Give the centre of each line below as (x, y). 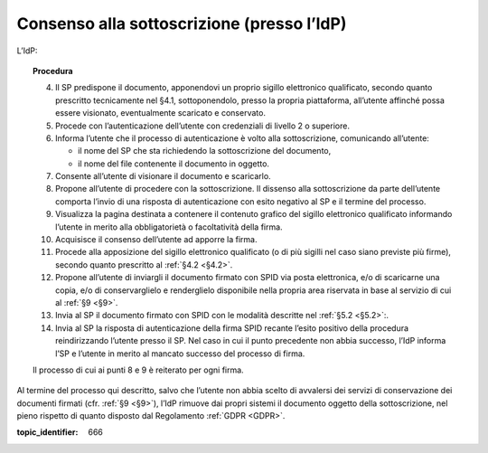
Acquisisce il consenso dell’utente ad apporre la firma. (156, 240)
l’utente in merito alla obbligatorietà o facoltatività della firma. (169, 227)
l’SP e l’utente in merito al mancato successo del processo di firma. (180, 354)
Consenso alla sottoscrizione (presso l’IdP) (182, 24)
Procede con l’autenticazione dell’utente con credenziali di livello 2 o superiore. (202, 126)
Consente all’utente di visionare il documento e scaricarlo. (163, 176)
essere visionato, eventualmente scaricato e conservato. (161, 113)
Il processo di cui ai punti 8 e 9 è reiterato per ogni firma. (138, 370)
